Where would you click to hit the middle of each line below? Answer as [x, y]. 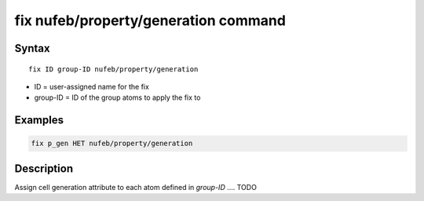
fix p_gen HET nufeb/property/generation [112, 144]
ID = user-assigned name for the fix [91, 86]
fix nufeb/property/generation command [150, 20]
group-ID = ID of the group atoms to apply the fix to [117, 97]
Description [44, 168]
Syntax [32, 48]
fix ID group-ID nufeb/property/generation [113, 69]
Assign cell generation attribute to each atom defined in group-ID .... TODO [135, 187]
